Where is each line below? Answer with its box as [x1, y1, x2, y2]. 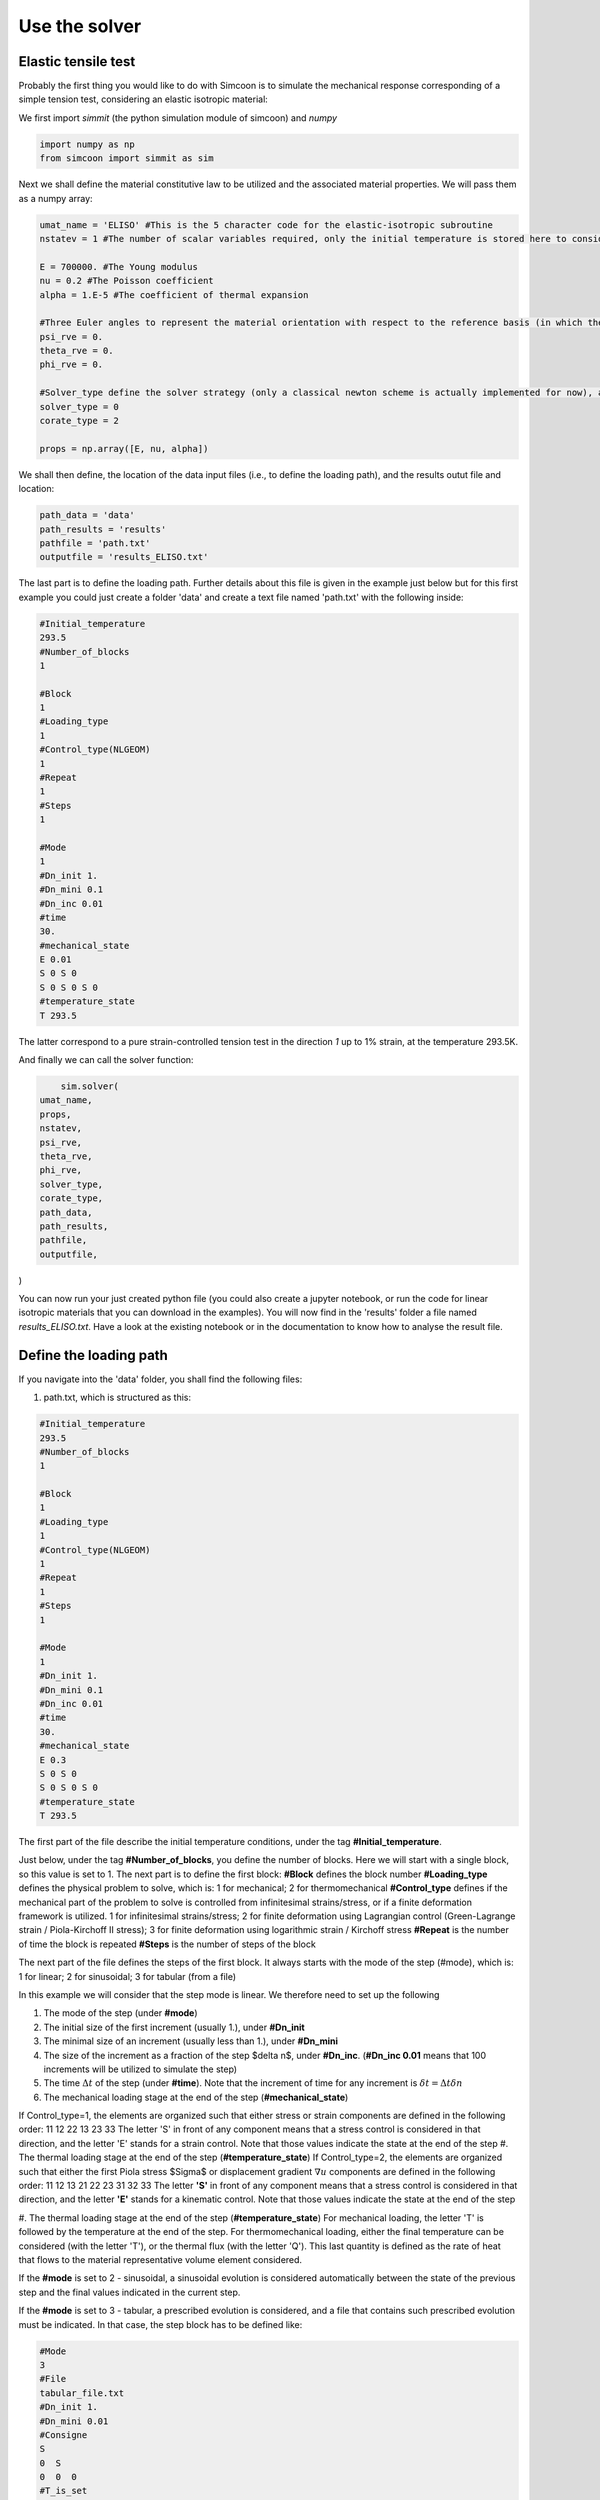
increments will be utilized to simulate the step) [43, 2063, 238, 2075]
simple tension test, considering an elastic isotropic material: [18, 93, 269, 105]
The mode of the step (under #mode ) [43, 2007, 199, 2019]
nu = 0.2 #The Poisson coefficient [39, 275, 214, 287]
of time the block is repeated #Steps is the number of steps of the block [18, 1938, 317, 1950]
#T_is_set [39, 2485, 88, 2497]
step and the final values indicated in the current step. [18, 2286, 241, 2298]
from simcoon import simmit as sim [39, 153, 214, 164]
